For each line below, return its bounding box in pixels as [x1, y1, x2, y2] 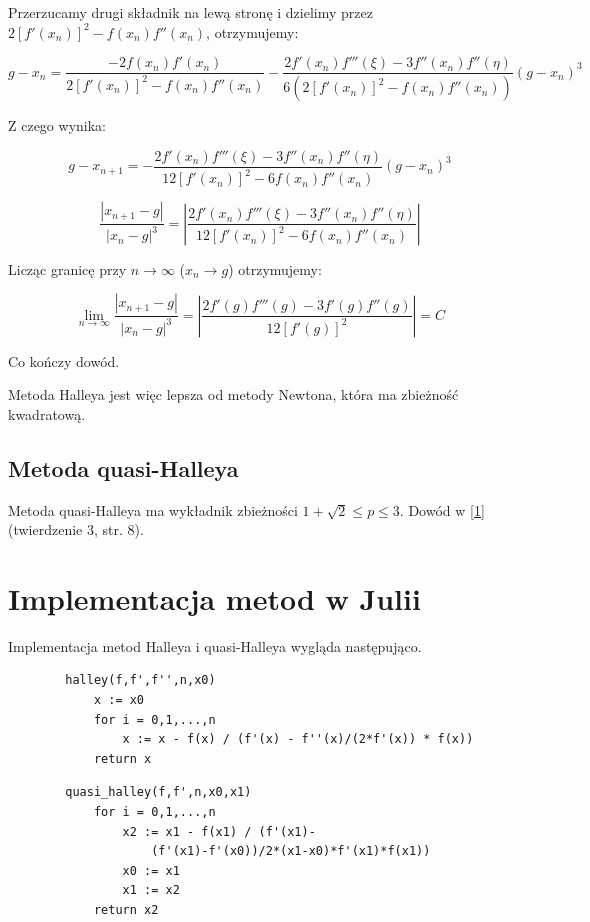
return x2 [93, 902, 159, 917]
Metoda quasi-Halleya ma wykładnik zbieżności [8, 499, 298, 520]
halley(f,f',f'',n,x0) [65, 673, 216, 688]
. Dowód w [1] [399, 499, 485, 520]
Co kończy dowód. [8, 350, 120, 371]
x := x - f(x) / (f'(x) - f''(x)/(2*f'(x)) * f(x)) [122, 732, 474, 747]
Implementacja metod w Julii [8, 577, 421, 618]
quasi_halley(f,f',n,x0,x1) [65, 785, 252, 800]
